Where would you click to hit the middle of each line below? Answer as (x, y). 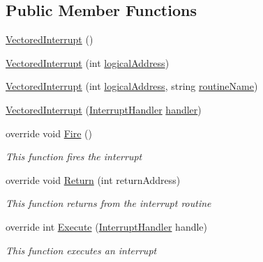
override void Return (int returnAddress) (93, 179)
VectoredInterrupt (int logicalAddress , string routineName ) (132, 86)
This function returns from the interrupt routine (108, 203)
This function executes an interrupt (81, 250)
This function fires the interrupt (74, 156)
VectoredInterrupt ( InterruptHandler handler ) (104, 109)
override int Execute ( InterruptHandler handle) (107, 226)
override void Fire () (49, 133)
